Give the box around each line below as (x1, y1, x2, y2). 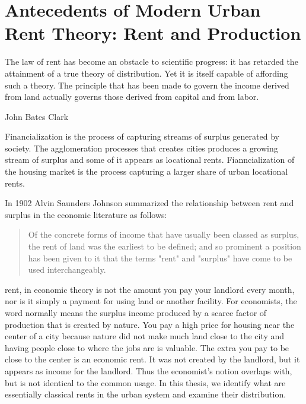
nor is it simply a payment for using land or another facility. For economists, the (5, 295, 297, 307)
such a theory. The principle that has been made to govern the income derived (5, 78, 289, 91)
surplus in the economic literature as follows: (5, 208, 167, 220)
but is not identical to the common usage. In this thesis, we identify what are (5, 376, 286, 389)
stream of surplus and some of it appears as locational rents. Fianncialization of (5, 153, 295, 166)
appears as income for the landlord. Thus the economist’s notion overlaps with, (5, 364, 292, 377)
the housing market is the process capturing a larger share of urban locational (5, 165, 288, 178)
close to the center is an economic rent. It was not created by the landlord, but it (5, 353, 300, 365)
